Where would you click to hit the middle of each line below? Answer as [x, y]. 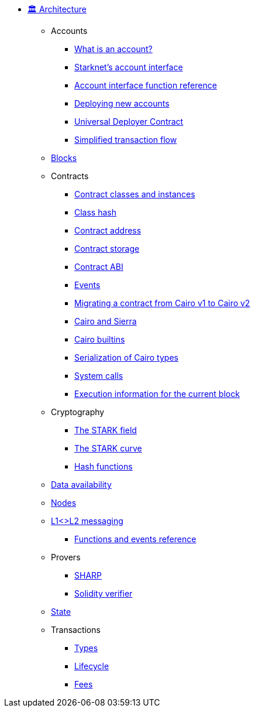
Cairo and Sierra [106, 321]
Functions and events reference [135, 539]
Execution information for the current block [157, 394]
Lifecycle [92, 666]
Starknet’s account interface [129, 67]
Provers [66, 557]
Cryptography [78, 412]
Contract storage [107, 249]
